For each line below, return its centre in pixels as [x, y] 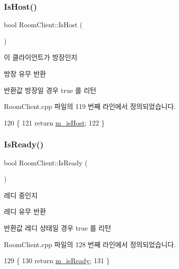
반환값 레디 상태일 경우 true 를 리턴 [58, 227]
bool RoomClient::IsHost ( [43, 25]
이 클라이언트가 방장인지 [41, 57]
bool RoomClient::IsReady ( [46, 162]
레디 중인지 [21, 195]
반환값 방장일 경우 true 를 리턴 [50, 90]
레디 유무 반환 [25, 211]
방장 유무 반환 [25, 73]
